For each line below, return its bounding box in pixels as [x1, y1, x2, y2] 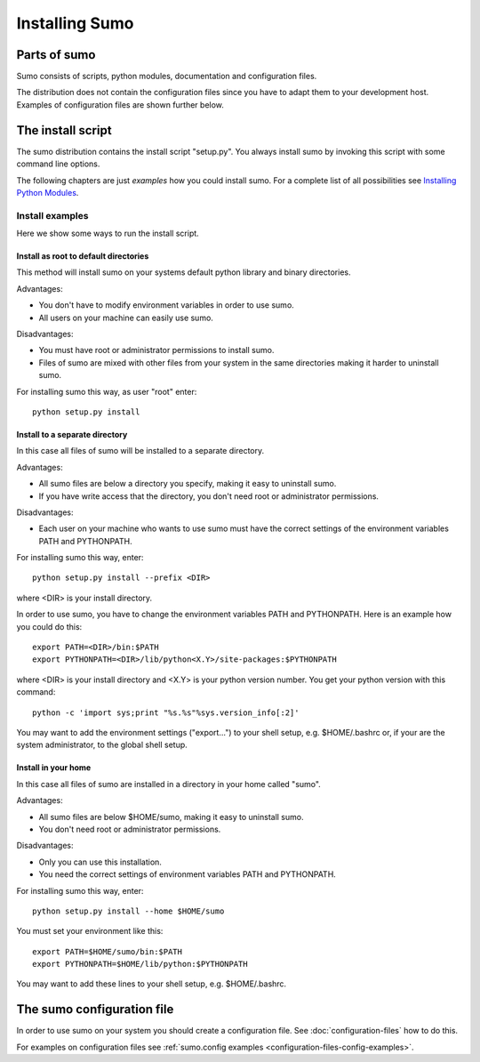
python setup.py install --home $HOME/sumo [32, 905, 225, 916]
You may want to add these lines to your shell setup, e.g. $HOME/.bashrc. [16, 978, 287, 989]
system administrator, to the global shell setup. [16, 739, 188, 751]
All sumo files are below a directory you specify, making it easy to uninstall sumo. [38, 479, 337, 489]
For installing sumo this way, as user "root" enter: [16, 386, 197, 397]
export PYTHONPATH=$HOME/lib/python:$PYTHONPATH [32, 959, 248, 969]
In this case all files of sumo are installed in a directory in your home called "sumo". [16, 778, 322, 789]
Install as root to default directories [16, 251, 149, 261]
